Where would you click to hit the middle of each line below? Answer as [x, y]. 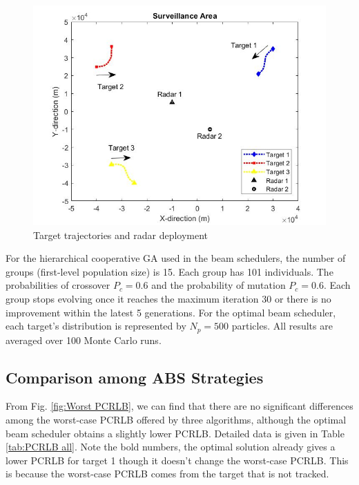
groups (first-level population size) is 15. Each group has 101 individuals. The [169, 271]
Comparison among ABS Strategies [135, 377]
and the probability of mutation [219, 285]
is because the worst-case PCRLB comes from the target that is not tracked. [167, 474]
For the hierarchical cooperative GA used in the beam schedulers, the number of [176, 258]
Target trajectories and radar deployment [121, 235]
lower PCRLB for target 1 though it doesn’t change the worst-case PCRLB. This [177, 460]
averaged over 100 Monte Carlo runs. [84, 340]
